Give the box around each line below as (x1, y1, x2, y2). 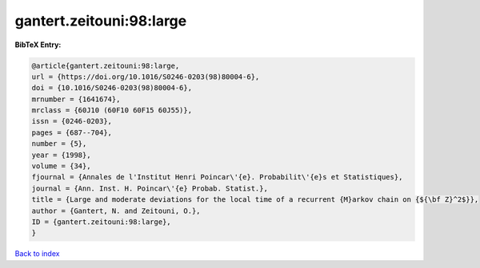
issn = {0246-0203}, (31, 116, 112, 126)
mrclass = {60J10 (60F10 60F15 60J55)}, (31, 106, 192, 115)
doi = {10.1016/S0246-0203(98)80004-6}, (31, 84, 192, 93)
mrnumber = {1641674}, (31, 94, 121, 104)
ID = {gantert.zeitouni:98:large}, (31, 218, 171, 227)
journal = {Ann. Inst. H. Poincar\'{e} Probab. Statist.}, (31, 183, 268, 193)
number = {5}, (31, 140, 87, 148)
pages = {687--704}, (31, 128, 112, 137)
